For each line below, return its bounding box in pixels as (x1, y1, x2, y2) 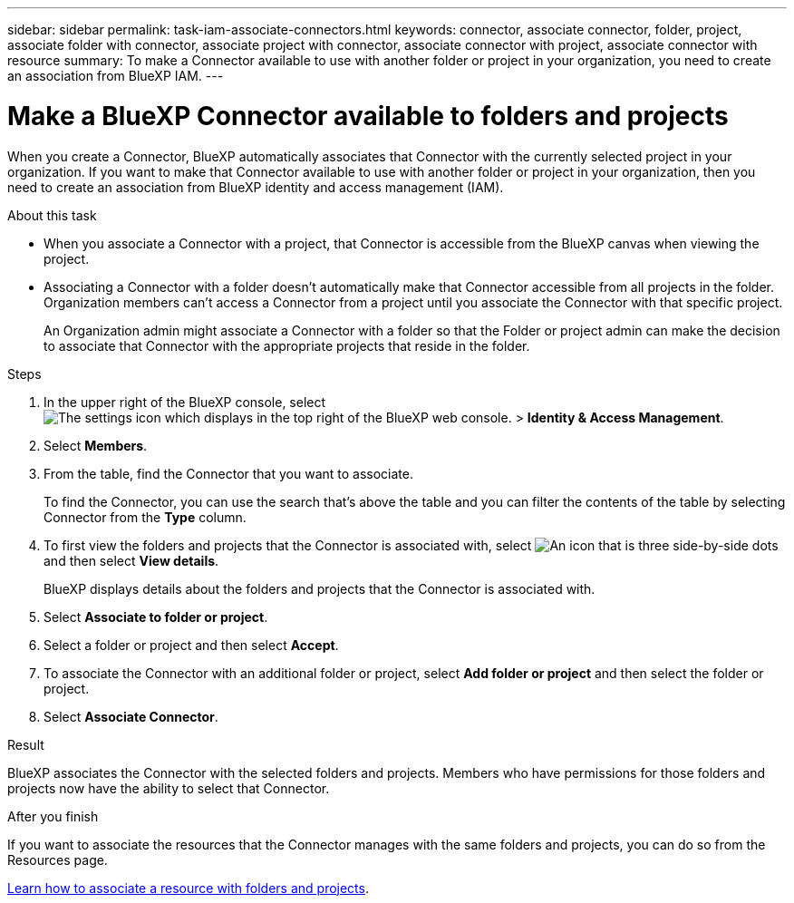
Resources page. (7, 851, 108, 868)
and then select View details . (44, 552, 219, 568)
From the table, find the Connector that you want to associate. (44, 465, 413, 481)
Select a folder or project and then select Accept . (44, 636, 339, 653)
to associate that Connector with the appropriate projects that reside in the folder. (44, 337, 530, 354)
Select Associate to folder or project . (44, 608, 268, 625)
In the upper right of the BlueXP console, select (44, 393, 326, 410)
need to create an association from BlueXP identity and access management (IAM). (7, 179, 504, 195)
